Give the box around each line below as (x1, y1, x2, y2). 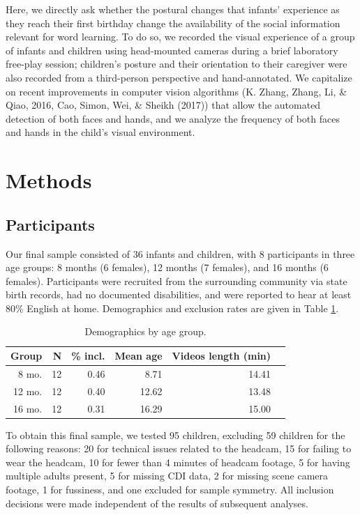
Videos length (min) (172, 348, 271, 363)
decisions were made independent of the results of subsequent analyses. (6, 495, 308, 510)
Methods (6, 166, 92, 194)
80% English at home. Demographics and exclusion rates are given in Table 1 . (6, 300, 339, 315)
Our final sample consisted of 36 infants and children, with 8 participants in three (6, 246, 355, 261)
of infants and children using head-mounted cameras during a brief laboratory (6, 43, 338, 57)
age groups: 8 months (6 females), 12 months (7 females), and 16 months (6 (6, 260, 329, 275)
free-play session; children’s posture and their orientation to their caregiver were (6, 56, 347, 71)
